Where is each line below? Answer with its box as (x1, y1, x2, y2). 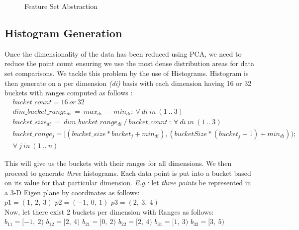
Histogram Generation (4, 25, 122, 40)
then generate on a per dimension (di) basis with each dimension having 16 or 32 (4, 77, 252, 88)
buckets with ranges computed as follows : (4, 87, 133, 98)
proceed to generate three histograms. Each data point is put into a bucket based (4, 167, 251, 178)
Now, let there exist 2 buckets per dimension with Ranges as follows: (4, 206, 214, 217)
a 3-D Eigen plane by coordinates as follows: (4, 187, 140, 197)
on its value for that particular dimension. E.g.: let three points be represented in (4, 177, 251, 188)
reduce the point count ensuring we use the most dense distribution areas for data (4, 58, 254, 69)
